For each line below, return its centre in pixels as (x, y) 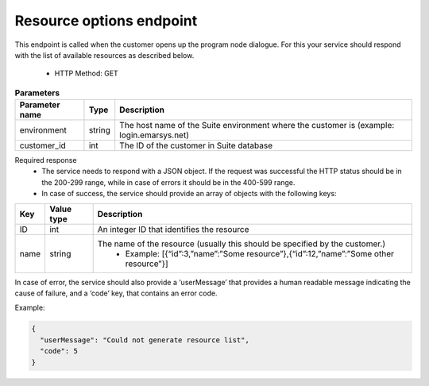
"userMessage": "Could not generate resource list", (145, 340)
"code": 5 (59, 351)
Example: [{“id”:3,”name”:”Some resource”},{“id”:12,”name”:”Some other (260, 253)
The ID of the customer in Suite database (196, 145)
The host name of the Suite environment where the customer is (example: (257, 125)
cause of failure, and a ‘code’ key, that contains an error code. (116, 293)
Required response (46, 160)
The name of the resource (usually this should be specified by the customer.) (242, 244)
